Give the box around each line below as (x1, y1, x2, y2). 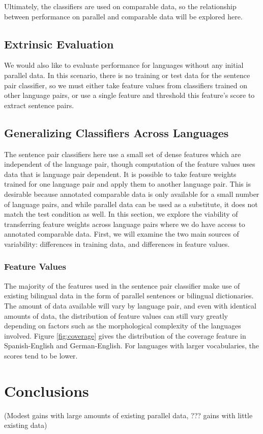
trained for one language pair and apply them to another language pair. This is (4, 178, 251, 189)
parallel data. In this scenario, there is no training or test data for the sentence (4, 69, 250, 80)
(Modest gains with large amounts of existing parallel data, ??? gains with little (4, 410, 253, 420)
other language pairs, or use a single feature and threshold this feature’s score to (4, 90, 255, 100)
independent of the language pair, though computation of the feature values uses (4, 159, 255, 169)
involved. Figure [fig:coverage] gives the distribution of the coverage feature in (4, 330, 246, 341)
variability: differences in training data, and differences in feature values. (4, 238, 230, 249)
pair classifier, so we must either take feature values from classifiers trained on (4, 80, 248, 90)
